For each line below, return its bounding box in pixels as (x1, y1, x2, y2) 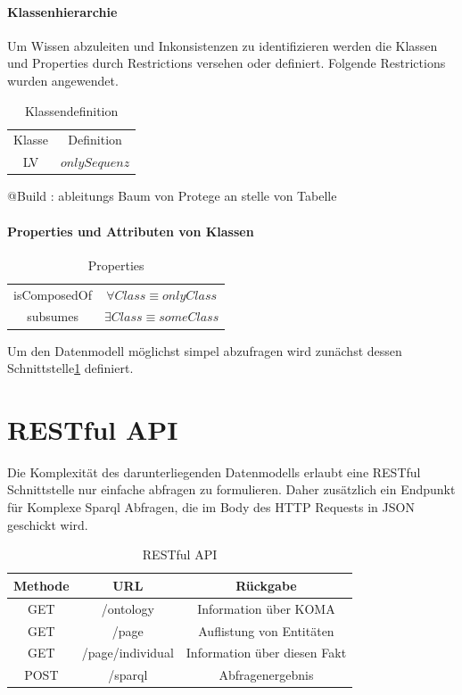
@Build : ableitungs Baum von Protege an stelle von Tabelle (7, 186, 337, 205)
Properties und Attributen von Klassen (7, 221, 254, 240)
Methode (13, 575, 70, 594)
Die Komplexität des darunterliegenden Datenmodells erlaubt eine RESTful (7, 462, 421, 481)
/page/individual (81, 643, 174, 662)
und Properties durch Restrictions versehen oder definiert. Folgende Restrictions (7, 54, 446, 72)
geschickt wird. (7, 515, 88, 534)
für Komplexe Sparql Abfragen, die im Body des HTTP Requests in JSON (7, 498, 415, 517)
